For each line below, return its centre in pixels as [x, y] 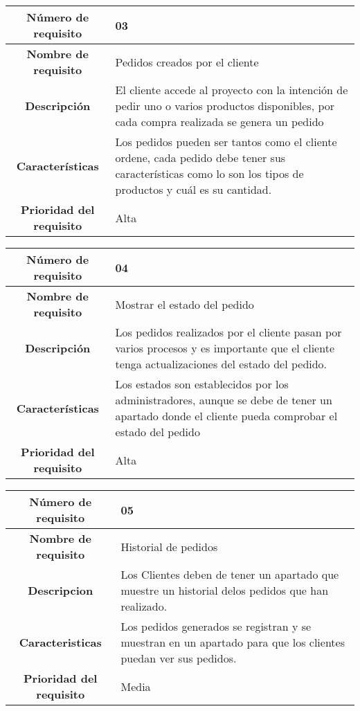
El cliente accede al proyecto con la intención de [232, 90]
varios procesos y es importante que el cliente [225, 348]
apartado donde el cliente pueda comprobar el [226, 416]
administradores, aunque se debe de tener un [224, 400]
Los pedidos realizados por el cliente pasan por [228, 332]
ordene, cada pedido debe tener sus [200, 157]
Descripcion [61, 590]
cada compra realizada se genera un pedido [219, 121]
